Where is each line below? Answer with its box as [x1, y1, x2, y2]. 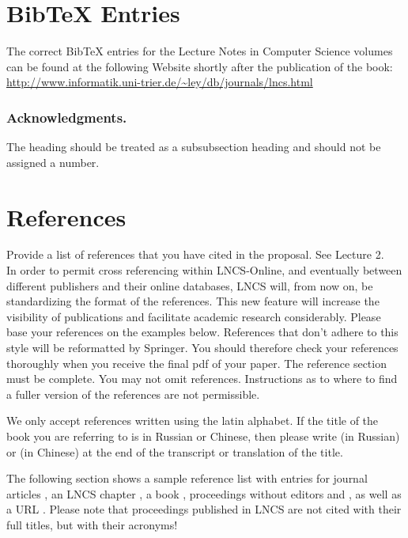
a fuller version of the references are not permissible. [6, 385, 260, 402]
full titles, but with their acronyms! [6, 516, 178, 532]
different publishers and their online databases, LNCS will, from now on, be [6, 277, 373, 294]
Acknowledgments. [6, 107, 127, 127]
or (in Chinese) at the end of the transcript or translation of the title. [6, 443, 343, 460]
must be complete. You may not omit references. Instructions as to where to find [6, 370, 398, 387]
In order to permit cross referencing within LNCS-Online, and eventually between [6, 262, 402, 278]
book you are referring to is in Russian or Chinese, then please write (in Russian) [6, 427, 400, 444]
